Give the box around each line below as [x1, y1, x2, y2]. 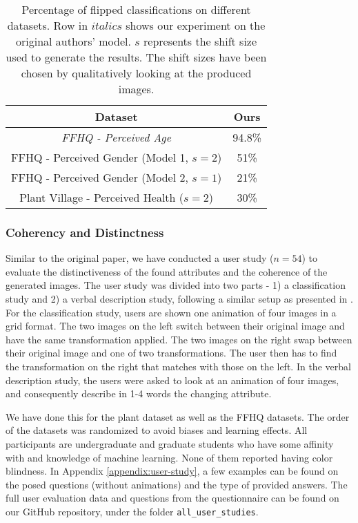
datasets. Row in [7, 17, 88, 33]
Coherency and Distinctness [6, 223, 164, 240]
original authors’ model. [16, 33, 131, 49]
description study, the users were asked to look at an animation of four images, [6, 372, 339, 387]
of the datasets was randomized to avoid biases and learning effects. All [6, 423, 308, 437]
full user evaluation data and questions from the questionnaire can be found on [6, 491, 339, 505]
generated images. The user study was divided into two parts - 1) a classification [6, 278, 346, 292]
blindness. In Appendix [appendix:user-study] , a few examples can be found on [6, 464, 339, 478]
